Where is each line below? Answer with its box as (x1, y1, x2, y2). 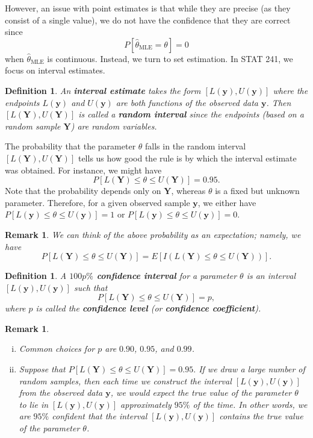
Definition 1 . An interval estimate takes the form (5, 84, 201, 96)
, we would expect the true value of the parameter (110, 386, 292, 399)
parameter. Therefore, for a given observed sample (5, 196, 190, 208)
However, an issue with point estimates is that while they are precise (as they (5, 2, 291, 14)
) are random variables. (70, 119, 157, 132)
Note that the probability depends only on (5, 184, 161, 197)
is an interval (246, 269, 296, 282)
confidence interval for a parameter (96, 269, 237, 282)
